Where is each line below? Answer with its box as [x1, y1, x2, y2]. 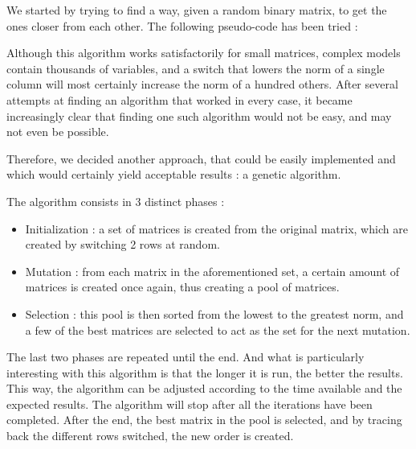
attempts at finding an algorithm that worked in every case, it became [6, 91, 353, 108]
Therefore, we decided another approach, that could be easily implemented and [6, 150, 396, 167]
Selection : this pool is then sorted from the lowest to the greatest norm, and [25, 305, 404, 322]
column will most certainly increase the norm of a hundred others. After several [6, 76, 398, 93]
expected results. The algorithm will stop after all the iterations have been [6, 395, 373, 412]
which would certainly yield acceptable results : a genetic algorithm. [6, 166, 341, 183]
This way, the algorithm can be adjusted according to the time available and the [6, 380, 402, 397]
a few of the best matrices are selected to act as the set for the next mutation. [25, 321, 410, 338]
